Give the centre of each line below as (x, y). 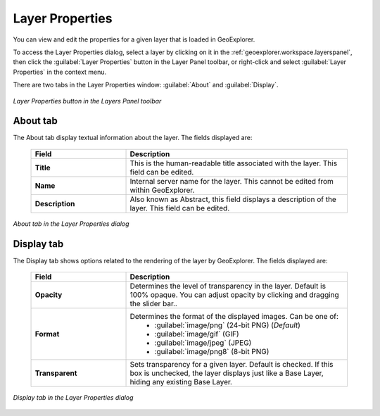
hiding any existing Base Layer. (181, 382)
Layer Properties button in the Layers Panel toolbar (87, 101)
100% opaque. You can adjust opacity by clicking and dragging (234, 295)
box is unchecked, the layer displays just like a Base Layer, (227, 373)
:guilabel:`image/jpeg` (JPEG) (203, 343)
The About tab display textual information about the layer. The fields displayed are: (133, 138)
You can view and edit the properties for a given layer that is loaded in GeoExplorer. (134, 39)
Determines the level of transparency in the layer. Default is (228, 286)
